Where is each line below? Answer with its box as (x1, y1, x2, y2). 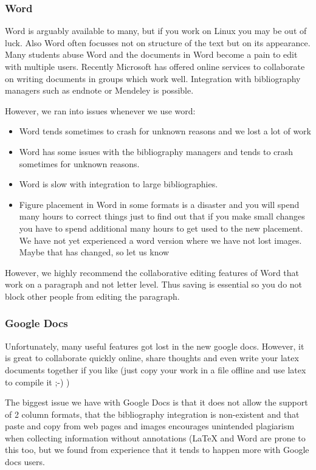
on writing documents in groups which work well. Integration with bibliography (5, 72, 301, 85)
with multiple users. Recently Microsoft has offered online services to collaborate (5, 60, 305, 72)
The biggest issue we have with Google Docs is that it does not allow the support (5, 396, 308, 409)
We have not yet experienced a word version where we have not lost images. (19, 233, 302, 246)
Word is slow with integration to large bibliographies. (19, 178, 218, 190)
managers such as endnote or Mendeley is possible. (5, 84, 194, 97)
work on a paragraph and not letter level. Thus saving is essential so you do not (5, 278, 303, 291)
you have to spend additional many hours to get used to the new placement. (19, 221, 303, 234)
